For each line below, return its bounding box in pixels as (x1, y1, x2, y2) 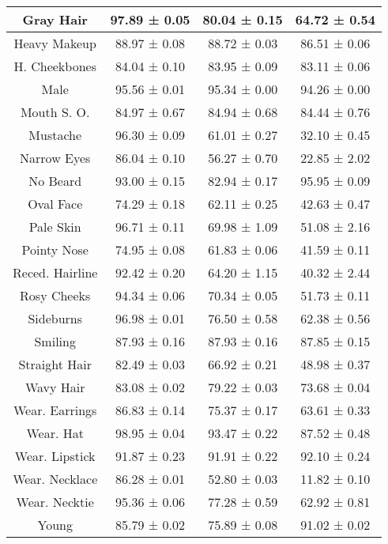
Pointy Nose (21, 240, 89, 259)
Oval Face (28, 195, 83, 213)
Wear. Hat (26, 424, 84, 442)
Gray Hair (22, 10, 88, 28)
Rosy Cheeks (20, 286, 91, 304)
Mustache (28, 126, 82, 144)
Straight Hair (18, 355, 92, 373)
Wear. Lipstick (14, 447, 96, 465)
